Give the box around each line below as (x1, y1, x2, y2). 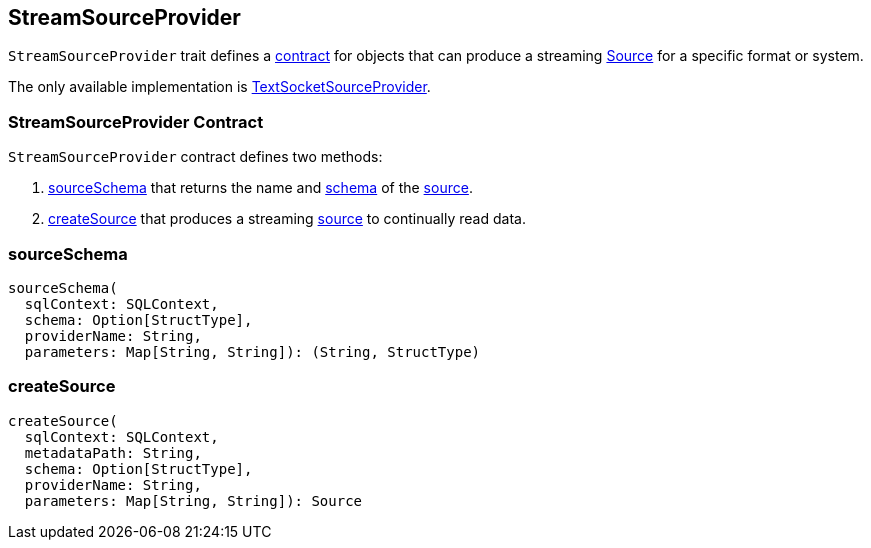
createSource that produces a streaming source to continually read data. (48, 210, 526, 228)
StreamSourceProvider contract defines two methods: (8, 148, 383, 166)
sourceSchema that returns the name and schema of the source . (48, 179, 473, 197)
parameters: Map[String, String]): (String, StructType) (24, 343, 481, 360)
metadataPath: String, (24, 444, 202, 461)
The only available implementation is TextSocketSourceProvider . (8, 78, 431, 96)
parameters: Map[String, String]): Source (24, 492, 363, 509)
